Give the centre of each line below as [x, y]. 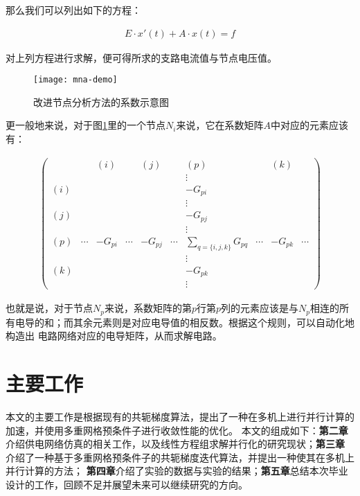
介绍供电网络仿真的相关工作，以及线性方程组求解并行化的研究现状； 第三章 [175, 444]
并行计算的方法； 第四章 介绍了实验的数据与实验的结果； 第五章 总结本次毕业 [177, 471]
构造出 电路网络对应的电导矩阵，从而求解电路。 [114, 336]
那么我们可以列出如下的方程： [73, 10]
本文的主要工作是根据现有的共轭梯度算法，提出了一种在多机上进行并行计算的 [180, 416]
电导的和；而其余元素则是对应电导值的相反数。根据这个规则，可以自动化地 [184, 322]
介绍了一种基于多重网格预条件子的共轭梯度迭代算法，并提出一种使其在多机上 [180, 457]
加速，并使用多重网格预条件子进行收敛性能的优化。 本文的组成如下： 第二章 [177, 430]
